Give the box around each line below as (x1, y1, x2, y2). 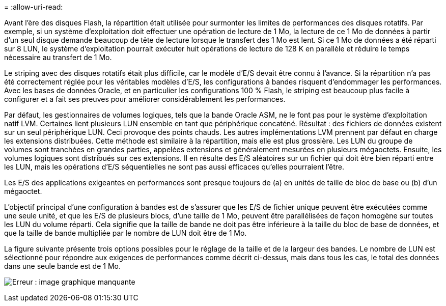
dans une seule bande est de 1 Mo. (4, 262, 121, 270)
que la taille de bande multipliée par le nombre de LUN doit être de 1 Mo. (4, 229, 247, 237)
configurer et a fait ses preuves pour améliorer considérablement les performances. (4, 95, 286, 103)
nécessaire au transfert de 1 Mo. (4, 53, 112, 62)
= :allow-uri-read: (4, 3, 63, 11)
